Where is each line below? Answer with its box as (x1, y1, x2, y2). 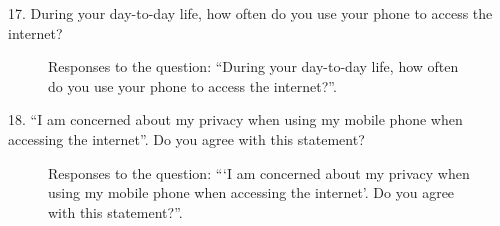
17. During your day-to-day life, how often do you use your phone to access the (8, 3, 493, 23)
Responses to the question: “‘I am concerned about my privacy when (48, 162, 470, 183)
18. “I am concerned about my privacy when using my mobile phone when (8, 109, 463, 130)
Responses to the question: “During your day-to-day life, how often (48, 56, 459, 77)
